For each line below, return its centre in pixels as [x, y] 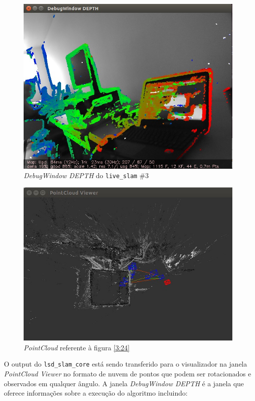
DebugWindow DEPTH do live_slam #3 [86, 175]
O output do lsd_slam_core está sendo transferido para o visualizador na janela [126, 364]
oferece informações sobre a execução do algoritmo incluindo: [96, 393]
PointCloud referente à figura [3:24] [77, 347]
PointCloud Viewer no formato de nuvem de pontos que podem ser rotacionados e [127, 374]
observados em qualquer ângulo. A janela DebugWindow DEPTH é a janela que [124, 383]
